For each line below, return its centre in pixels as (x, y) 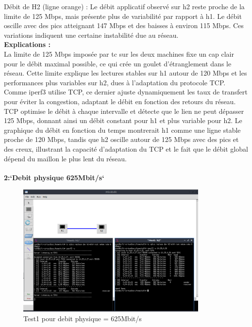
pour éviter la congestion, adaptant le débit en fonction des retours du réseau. (120, 101)
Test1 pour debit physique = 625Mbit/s (83, 318)
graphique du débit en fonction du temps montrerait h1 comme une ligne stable (122, 130)
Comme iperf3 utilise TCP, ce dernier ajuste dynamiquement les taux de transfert (126, 92)
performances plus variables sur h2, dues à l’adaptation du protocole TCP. (115, 82)
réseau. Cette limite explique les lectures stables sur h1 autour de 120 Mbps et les (126, 73)
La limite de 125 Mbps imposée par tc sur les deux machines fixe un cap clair (119, 54)
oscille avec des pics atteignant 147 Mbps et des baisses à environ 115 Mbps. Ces (124, 25)
